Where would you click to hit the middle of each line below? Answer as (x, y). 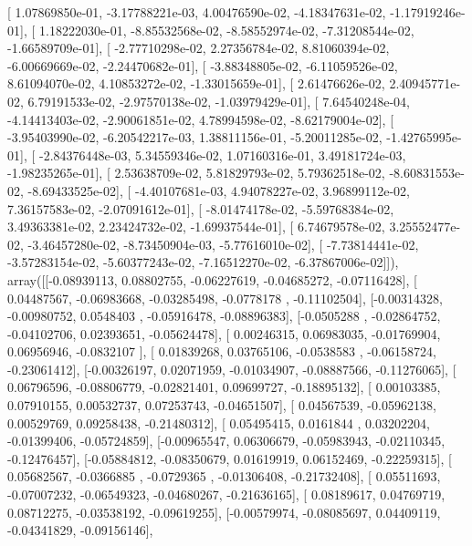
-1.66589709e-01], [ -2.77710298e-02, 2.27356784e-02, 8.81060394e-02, (199, 48)
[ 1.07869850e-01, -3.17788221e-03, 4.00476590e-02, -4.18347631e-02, (197, 12)
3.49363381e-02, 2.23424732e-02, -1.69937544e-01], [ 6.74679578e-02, (196, 227)
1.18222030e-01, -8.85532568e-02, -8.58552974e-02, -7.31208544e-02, (226, 30)
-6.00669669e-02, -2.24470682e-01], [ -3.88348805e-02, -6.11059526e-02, (203, 65)
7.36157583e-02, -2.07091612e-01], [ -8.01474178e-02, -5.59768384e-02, (201, 208)
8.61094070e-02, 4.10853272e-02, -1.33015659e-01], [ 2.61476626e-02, (196, 83)
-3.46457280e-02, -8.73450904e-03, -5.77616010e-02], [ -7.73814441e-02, (223, 244)
